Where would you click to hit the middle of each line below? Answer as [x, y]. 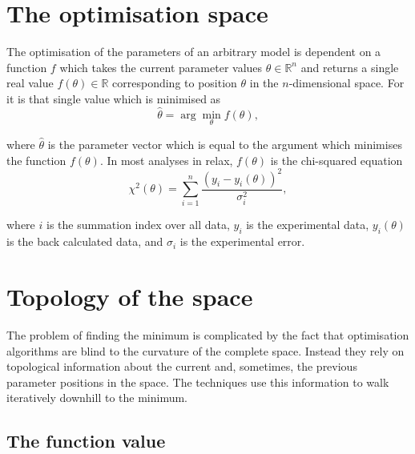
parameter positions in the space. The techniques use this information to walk [198, 382]
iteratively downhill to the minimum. [97, 398]
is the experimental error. [242, 241]
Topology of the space [130, 296]
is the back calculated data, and [85, 241]
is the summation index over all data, [138, 225]
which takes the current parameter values [161, 67]
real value [30, 83]
